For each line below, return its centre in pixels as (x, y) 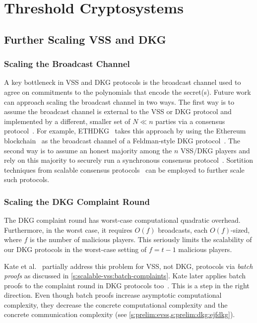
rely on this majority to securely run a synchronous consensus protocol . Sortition (129, 160)
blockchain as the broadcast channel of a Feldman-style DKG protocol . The (122, 140)
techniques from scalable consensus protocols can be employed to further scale (124, 169)
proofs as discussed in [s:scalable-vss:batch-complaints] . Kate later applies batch (125, 276)
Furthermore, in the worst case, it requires (68, 229)
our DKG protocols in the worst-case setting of (75, 249)
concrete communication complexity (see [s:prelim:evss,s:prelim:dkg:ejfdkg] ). (120, 314)
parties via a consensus (190, 121)
